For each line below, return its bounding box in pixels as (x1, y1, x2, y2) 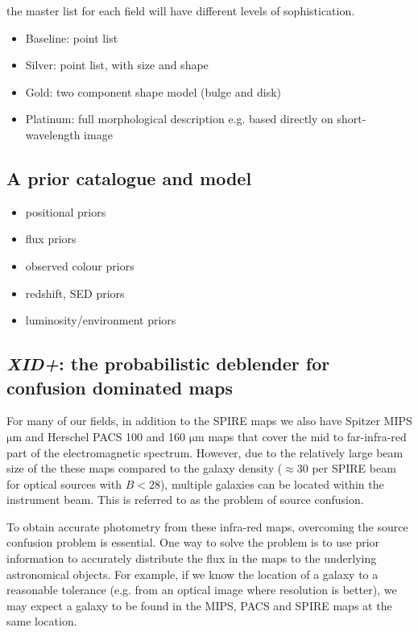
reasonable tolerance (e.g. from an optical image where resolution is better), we (6, 581, 397, 598)
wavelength (25, 126, 81, 143)
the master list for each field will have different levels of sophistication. (6, 2, 355, 19)
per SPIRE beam (312, 460, 396, 477)
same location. (6, 613, 77, 630)
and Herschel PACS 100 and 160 (25, 428, 186, 444)
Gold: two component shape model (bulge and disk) (25, 83, 282, 100)
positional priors (25, 203, 106, 220)
